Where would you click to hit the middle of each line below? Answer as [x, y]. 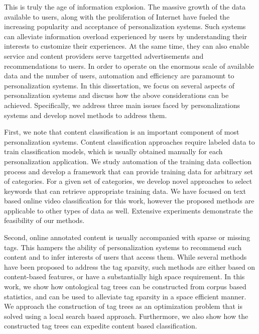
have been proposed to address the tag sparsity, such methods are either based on [130, 266]
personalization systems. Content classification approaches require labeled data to [129, 141]
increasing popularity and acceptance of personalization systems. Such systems [125, 26]
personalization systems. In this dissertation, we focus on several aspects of [119, 85]
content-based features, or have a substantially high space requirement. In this [124, 276]
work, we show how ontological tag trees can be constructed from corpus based [125, 287]
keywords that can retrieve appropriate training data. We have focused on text [125, 191]
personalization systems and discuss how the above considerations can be [116, 95]
